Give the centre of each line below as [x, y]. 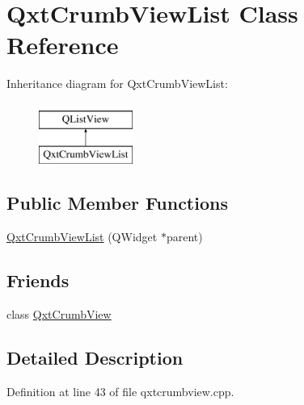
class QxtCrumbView [59, 314]
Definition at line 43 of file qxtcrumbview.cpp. [120, 391]
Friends [38, 280]
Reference [63, 45]
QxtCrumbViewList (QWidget [82, 237]
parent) [184, 237]
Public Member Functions [117, 203]
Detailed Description [95, 358]
